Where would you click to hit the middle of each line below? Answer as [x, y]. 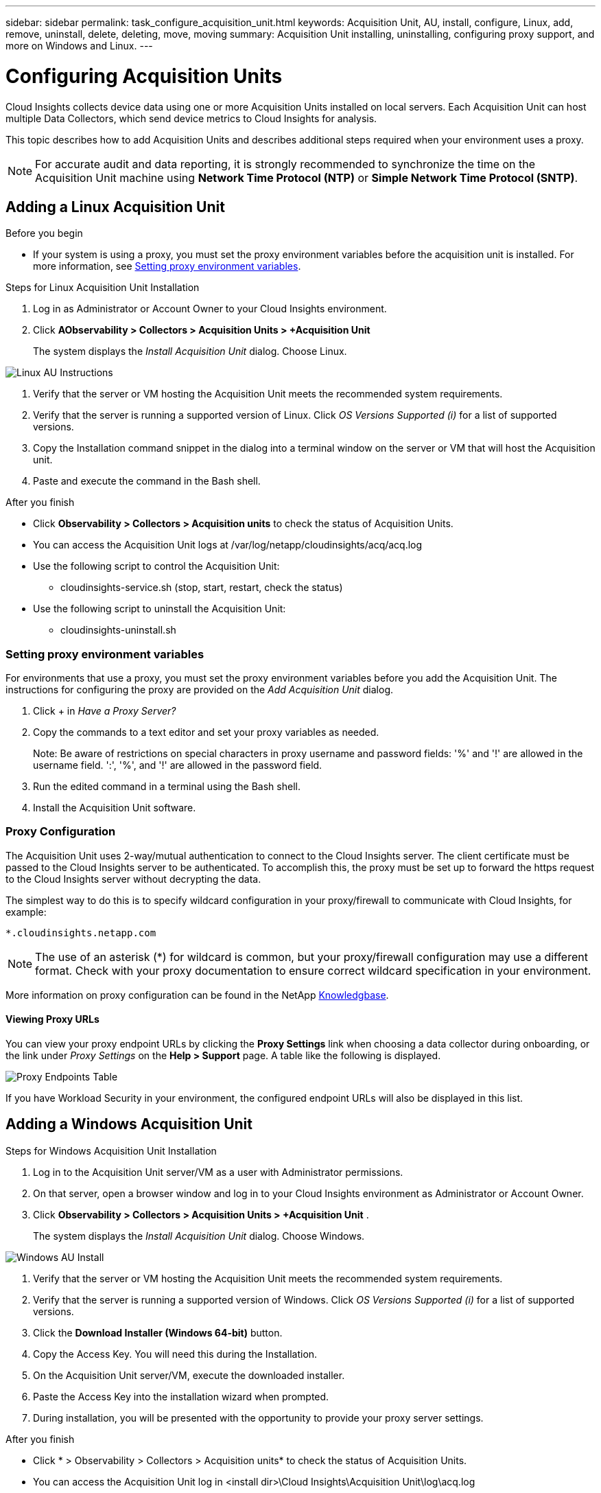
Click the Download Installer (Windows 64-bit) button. [158, 1332]
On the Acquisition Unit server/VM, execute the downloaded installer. [189, 1375]
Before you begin [44, 233]
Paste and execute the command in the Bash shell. [147, 481]
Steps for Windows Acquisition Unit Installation [111, 1150]
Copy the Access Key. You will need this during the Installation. [175, 1354]
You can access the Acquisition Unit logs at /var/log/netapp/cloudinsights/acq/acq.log [228, 545]
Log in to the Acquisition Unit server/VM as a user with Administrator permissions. [218, 1172]
